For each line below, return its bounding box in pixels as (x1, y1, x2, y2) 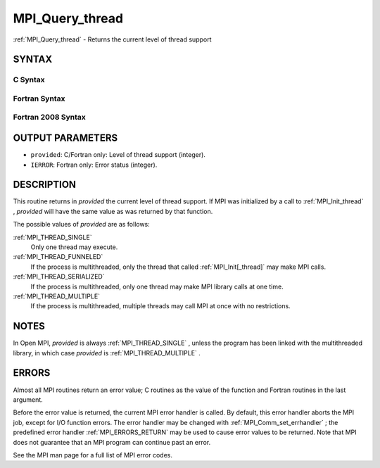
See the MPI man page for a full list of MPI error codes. (13, 450, 172, 459)
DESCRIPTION (13, 179, 77, 191)
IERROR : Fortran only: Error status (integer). (30, 160, 158, 169)
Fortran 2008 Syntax (13, 113, 86, 122)
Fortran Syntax (13, 94, 65, 103)
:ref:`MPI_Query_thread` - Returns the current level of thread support (13, 35, 212, 44)
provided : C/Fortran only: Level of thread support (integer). (30, 151, 205, 159)
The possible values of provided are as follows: (13, 220, 151, 229)
